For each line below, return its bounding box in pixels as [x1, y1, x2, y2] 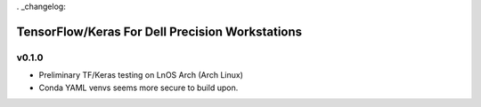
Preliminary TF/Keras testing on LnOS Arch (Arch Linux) [38, 70, 244, 80]
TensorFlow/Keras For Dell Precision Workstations [16, 24, 303, 39]
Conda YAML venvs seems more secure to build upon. [38, 82, 239, 93]
